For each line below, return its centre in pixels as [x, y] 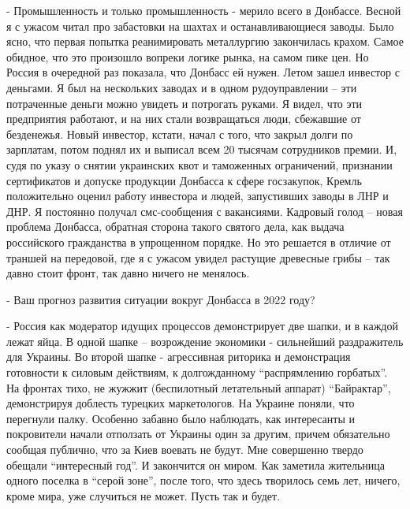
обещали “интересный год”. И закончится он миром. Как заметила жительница [196, 464]
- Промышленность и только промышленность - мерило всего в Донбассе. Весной [204, 10]
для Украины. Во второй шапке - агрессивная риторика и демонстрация [179, 357]
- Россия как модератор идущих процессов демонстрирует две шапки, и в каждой [202, 326]
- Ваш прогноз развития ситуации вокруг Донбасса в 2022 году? [161, 299]
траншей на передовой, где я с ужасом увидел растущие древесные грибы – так [198, 257]
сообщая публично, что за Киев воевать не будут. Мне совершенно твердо [185, 450]
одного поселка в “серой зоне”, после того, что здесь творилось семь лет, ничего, [203, 480]
